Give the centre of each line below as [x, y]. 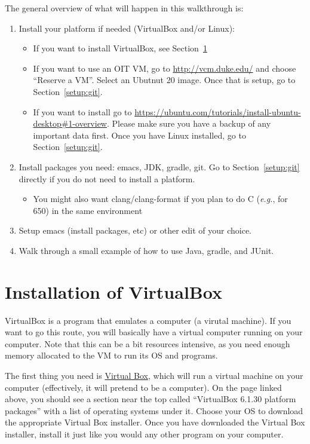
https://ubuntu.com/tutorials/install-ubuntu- [218, 111]
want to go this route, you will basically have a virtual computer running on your [154, 332]
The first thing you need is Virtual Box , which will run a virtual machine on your [154, 375]
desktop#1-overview [70, 123]
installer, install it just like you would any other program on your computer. [144, 434]
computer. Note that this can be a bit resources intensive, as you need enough [148, 343]
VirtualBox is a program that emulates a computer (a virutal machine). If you [148, 320]
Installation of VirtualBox [113, 291]
